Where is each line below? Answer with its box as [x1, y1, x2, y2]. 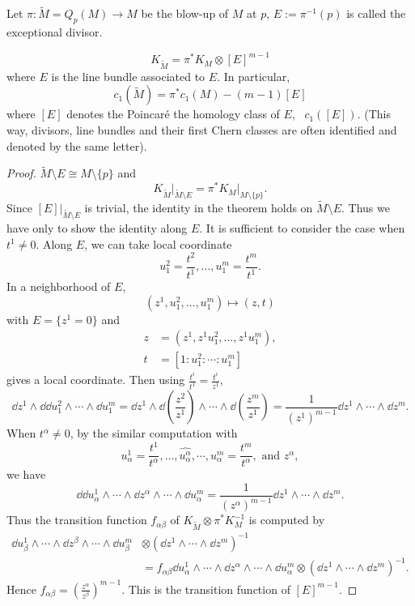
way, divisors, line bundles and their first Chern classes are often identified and [6, 122, 397, 139]
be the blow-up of [141, 5, 229, 22]
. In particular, [217, 67, 290, 84]
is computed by [248, 511, 325, 528]
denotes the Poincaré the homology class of [66, 105, 280, 122]
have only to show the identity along [6, 219, 188, 236]
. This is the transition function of [121, 580, 290, 597]
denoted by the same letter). [6, 137, 147, 154]
